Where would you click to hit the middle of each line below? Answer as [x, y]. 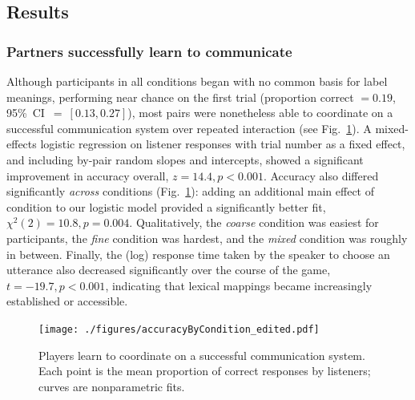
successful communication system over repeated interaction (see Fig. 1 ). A [189, 128]
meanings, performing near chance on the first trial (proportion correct [180, 97]
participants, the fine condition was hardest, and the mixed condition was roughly [207, 238]
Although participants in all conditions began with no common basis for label [197, 81]
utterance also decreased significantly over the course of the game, [169, 270]
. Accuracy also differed [321, 175]
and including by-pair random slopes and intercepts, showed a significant [185, 159]
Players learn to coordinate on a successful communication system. [202, 355]
